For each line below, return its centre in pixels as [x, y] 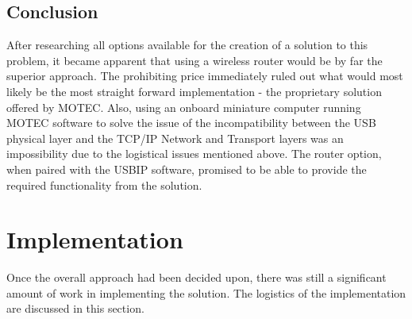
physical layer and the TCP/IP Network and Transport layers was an [175, 138]
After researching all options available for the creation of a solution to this [187, 45]
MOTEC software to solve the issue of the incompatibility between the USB [191, 123]
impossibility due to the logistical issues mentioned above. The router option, [194, 154]
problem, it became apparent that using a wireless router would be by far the [194, 60]
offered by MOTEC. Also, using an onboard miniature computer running [184, 107]
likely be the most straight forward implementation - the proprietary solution [194, 91]
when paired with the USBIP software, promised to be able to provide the [187, 169]
